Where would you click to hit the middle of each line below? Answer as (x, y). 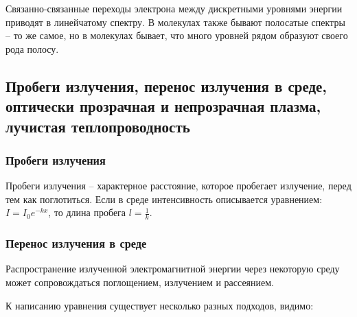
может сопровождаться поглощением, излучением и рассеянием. (140, 282)
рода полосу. (32, 48)
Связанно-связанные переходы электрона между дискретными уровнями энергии (174, 8)
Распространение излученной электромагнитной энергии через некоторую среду (173, 269)
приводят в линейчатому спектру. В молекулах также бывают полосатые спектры (175, 22)
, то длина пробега (87, 212)
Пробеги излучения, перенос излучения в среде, (166, 85)
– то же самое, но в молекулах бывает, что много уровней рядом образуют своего (177, 35)
